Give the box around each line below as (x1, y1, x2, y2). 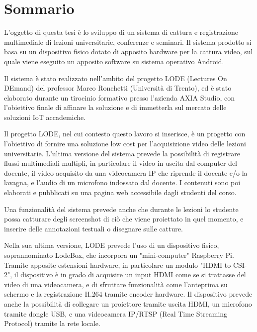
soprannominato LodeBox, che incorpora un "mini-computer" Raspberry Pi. (4, 250, 234, 260)
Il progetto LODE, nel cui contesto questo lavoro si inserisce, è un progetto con (4, 128, 246, 139)
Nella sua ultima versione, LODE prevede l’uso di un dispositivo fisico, (4, 240, 219, 250)
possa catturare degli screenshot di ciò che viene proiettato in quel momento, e (4, 214, 244, 224)
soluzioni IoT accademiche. (4, 111, 86, 122)
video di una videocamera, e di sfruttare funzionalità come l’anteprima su (4, 279, 228, 289)
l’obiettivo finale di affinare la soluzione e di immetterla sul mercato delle (4, 102, 227, 112)
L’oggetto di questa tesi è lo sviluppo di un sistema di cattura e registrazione (4, 27, 238, 37)
